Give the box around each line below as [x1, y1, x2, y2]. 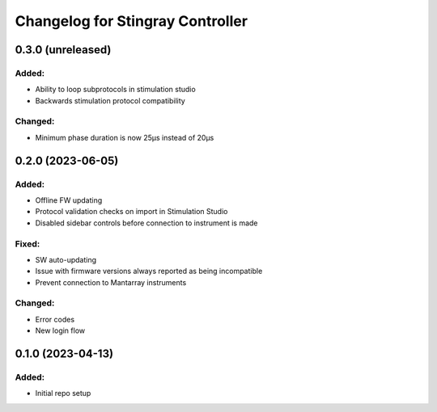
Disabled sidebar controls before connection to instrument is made [35, 218, 258, 228]
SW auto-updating [35, 254, 97, 264]
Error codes [35, 314, 75, 324]
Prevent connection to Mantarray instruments [35, 277, 187, 287]
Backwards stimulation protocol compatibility [35, 95, 185, 105]
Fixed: [15, 238, 40, 250]
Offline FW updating [35, 195, 103, 205]
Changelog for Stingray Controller [15, 12, 248, 30]
